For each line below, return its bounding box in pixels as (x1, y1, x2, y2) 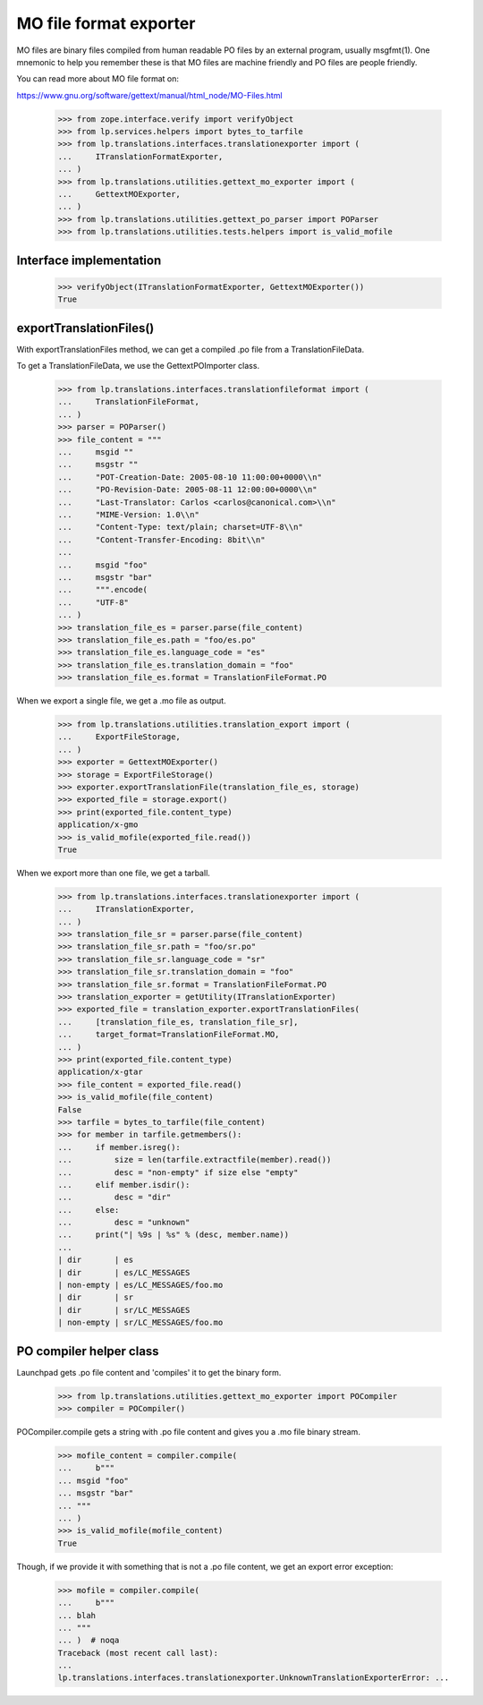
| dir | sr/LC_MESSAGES (57, 1305, 191, 1315)
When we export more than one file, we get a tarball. (16, 867, 210, 878)
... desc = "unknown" (57, 1217, 191, 1228)
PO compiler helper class (16, 1343, 160, 1359)
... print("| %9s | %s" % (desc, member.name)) (57, 1230, 290, 1240)
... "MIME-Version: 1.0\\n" (57, 509, 200, 519)
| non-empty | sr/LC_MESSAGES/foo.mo (57, 1317, 224, 1328)
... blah (57, 1610, 97, 1620)
